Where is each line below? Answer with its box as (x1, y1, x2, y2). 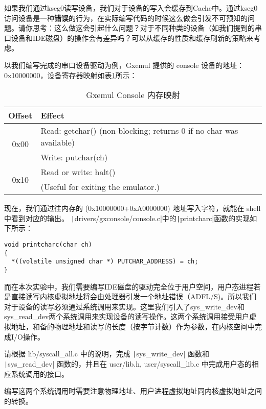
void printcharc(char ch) (4, 241, 92, 248)
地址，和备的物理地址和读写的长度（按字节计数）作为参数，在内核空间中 (11, 321, 255, 331)
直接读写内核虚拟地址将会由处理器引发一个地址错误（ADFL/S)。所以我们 (11, 291, 257, 302)
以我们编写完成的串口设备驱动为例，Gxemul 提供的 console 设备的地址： (4, 59, 245, 70)
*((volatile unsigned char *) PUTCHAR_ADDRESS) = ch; (11, 258, 198, 266)
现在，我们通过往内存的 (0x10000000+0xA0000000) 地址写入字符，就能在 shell (4, 203, 261, 213)
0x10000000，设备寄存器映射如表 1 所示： (4, 69, 137, 80)
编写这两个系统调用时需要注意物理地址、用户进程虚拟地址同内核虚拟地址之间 (4, 386, 262, 396)
